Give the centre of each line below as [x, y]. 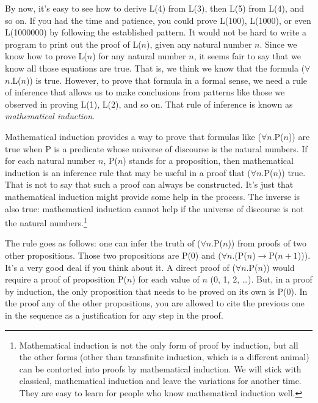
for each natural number [50, 161]
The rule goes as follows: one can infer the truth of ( [103, 243]
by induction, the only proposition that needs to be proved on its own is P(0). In [156, 291]
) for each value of [166, 279]
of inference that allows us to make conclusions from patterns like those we [145, 92]
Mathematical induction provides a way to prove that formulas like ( [133, 136]
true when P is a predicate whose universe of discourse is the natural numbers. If [156, 148]
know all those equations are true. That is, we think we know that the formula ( [155, 68]
